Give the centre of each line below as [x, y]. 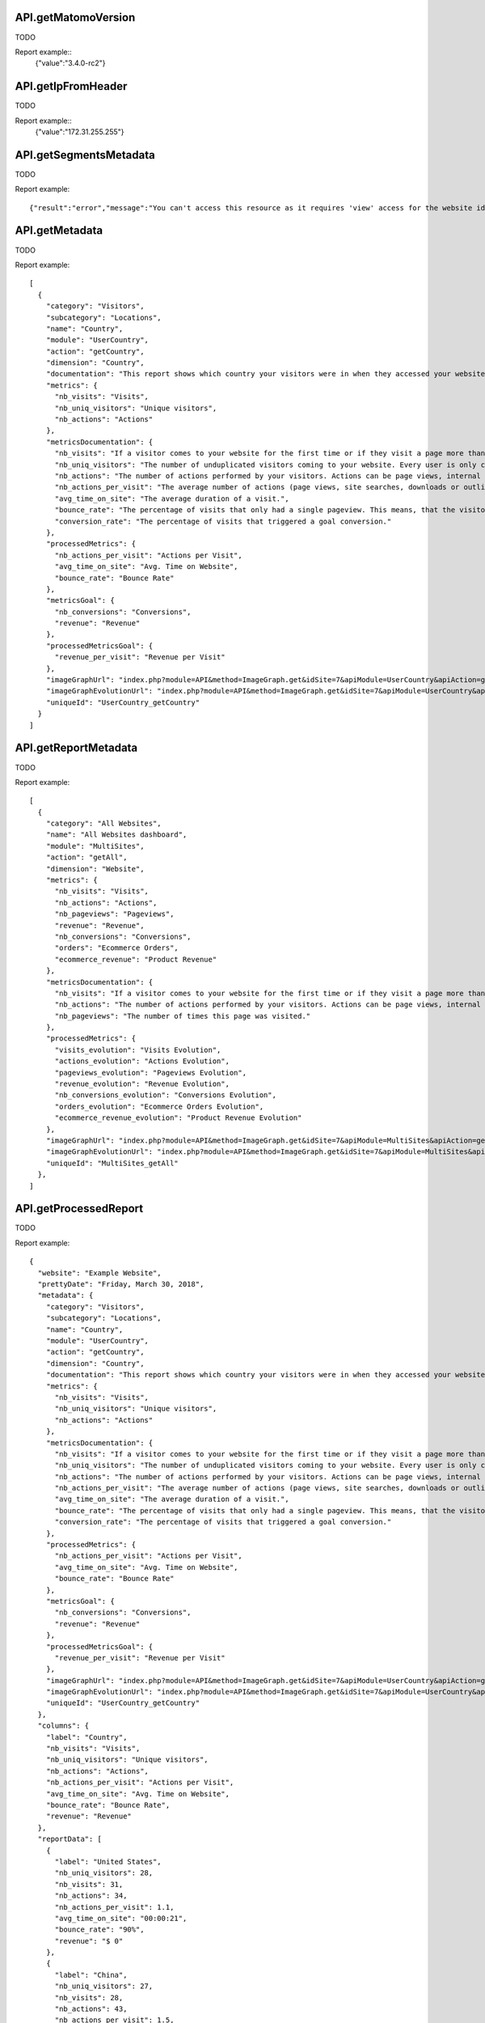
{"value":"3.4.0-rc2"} [70, 63]
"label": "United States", [108, 1862]
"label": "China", [91, 1975]
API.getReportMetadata [76, 748]
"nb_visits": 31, [89, 1884]
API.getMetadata [59, 231]
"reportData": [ [70, 1839]
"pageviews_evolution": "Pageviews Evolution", [150, 1073]
